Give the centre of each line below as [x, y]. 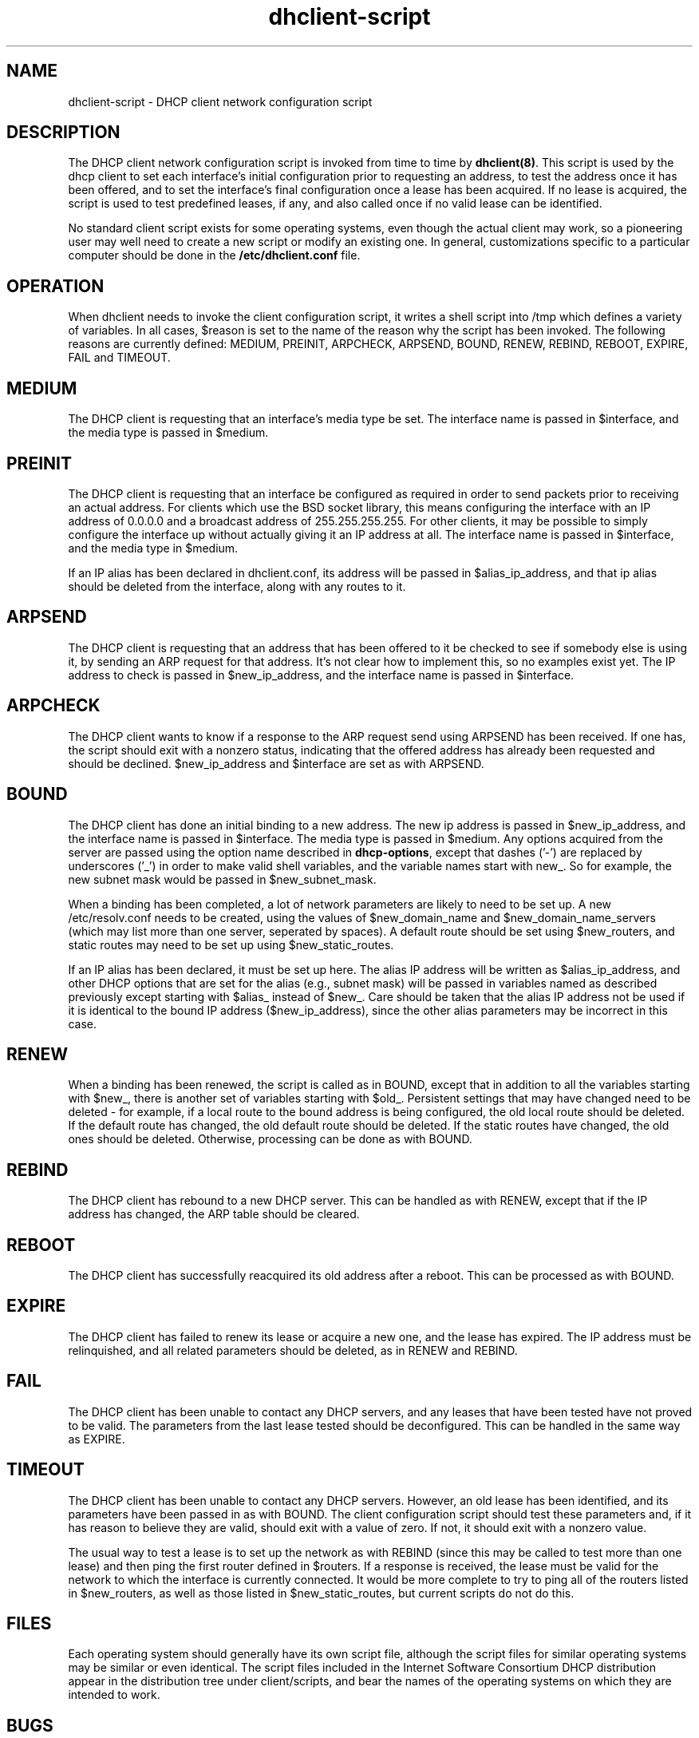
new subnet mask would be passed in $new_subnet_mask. [222, 879]
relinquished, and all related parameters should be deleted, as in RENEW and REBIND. [293, 1350]
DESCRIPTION [63, 133]
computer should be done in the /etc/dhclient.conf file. [214, 255]
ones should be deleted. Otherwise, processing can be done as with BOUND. [270, 1139]
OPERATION [55, 286]
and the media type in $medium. [153, 548]
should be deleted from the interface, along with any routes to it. [237, 586]
